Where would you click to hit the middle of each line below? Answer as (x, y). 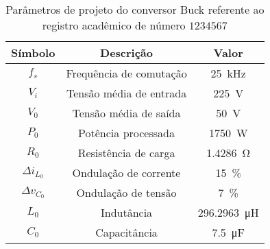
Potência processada (126, 133)
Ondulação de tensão (126, 192)
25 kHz (228, 73)
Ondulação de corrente (126, 173)
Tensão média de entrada (126, 93)
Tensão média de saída (126, 113)
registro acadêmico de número (114, 25)
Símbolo (33, 52)
